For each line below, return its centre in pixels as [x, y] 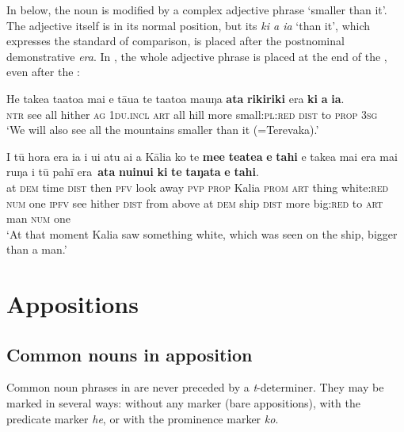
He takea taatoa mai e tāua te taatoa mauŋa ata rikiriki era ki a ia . [175, 98]
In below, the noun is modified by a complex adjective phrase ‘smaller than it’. [197, 10]
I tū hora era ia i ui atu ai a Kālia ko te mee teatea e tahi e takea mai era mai [202, 156]
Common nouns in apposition [130, 354]
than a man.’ [37, 249]
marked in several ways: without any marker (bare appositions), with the [183, 403]
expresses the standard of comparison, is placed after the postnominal [175, 41]
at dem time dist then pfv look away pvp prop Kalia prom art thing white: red [198, 187]
